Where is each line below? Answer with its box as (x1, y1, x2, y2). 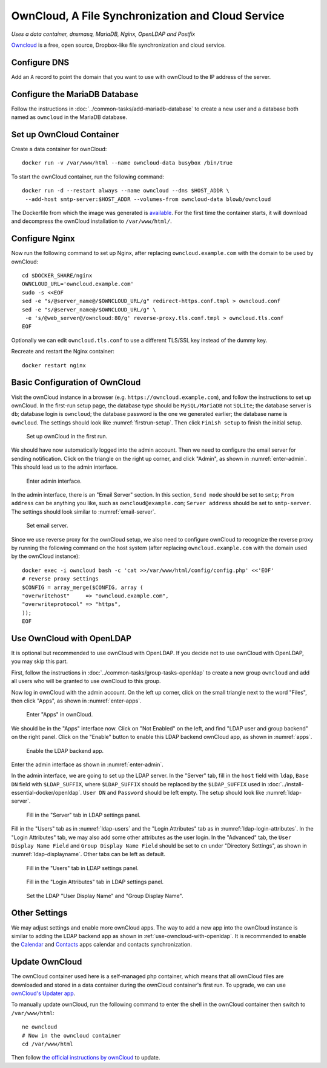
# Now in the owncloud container (22, 1032, 121, 1039)
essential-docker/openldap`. (11, 789, 82, 797)
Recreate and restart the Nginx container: (11, 348, 115, 355)
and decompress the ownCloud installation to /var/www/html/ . (11, 217, 172, 225)
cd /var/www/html (22, 1040, 73, 1047)
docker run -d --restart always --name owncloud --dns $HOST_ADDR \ (22, 187, 230, 194)
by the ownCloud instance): (11, 553, 80, 560)
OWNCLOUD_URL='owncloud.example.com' (22, 281, 134, 288)
